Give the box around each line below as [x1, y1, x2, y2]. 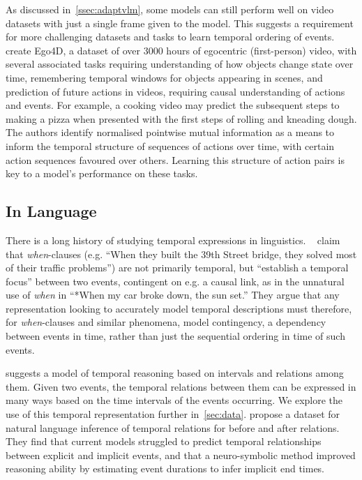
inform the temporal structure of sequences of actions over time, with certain [6, 138, 335, 153]
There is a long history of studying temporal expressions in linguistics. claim [6, 232, 340, 247]
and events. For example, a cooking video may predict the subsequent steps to [6, 98, 340, 112]
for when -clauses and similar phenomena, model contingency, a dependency [6, 315, 326, 329]
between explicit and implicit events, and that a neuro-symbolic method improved [6, 447, 356, 462]
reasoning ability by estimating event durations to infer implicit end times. [6, 461, 325, 476]
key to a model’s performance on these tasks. [6, 166, 198, 181]
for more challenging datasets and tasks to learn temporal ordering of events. [6, 29, 335, 44]
